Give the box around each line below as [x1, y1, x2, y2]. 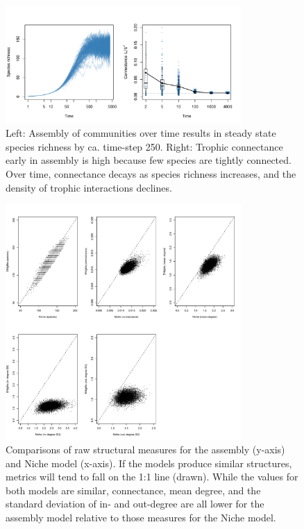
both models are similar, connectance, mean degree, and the [6, 482, 261, 497]
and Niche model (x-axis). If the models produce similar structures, [6, 455, 292, 470]
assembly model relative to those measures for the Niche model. [6, 510, 276, 524]
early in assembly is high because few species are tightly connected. [6, 153, 292, 167]
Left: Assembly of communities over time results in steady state [6, 126, 276, 140]
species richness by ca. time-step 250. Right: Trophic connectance [6, 139, 283, 153]
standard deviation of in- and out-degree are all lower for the [6, 496, 264, 511]
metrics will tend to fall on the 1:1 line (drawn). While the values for [6, 469, 298, 484]
